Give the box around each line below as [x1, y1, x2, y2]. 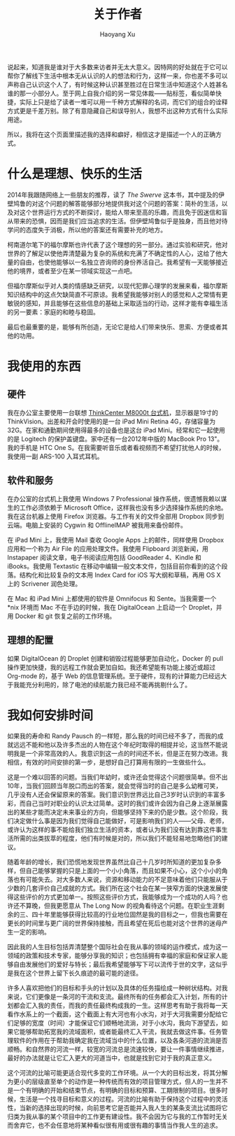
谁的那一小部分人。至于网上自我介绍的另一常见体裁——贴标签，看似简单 [7, 89, 215, 97]
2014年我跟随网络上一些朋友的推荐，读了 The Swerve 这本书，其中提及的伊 [7, 190, 225, 199]
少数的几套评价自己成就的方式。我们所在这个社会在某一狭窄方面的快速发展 [7, 884, 222, 892]
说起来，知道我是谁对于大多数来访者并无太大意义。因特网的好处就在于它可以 [7, 62, 228, 71]
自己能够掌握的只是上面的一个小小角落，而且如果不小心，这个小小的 [25, 867, 222, 875]
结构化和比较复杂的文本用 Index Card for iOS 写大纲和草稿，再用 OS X [19, 570, 222, 579]
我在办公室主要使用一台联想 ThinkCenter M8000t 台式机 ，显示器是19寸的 [7, 408, 218, 416]
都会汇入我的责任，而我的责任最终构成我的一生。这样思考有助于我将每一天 [13, 1002, 228, 1010]
